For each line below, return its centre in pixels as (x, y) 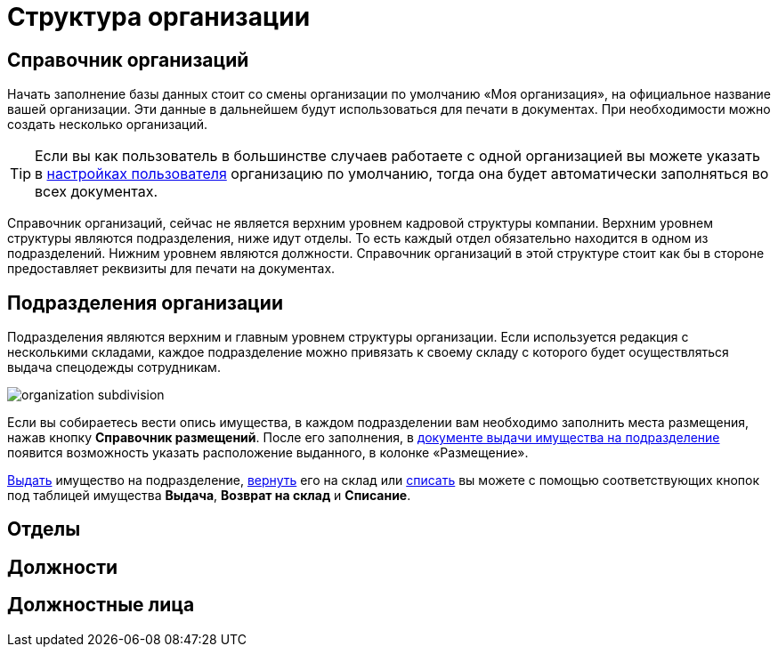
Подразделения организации (146, 303)
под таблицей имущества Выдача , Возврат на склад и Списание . (209, 496)
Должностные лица (101, 605)
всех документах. (97, 192)
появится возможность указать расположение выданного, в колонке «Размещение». (268, 453)
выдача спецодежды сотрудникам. (114, 367)
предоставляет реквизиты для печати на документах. (171, 269)
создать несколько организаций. (107, 125)
